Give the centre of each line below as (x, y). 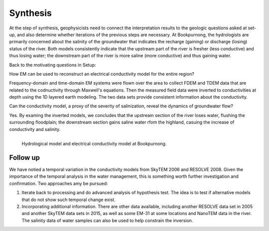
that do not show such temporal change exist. (68, 200)
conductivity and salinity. (35, 129)
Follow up (24, 158)
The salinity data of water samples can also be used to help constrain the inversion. (107, 220)
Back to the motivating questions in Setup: (53, 65)
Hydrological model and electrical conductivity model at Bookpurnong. (94, 143)
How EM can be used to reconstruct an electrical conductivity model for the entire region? (102, 74)
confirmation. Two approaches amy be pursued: (59, 183)
